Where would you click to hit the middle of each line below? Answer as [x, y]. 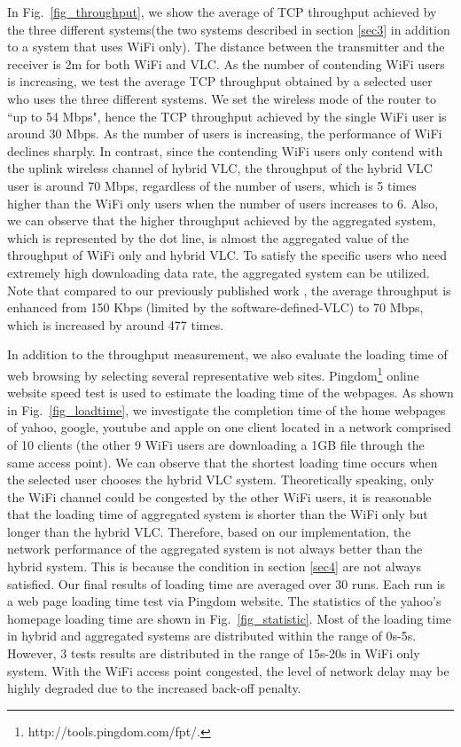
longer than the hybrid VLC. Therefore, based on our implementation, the [209, 531]
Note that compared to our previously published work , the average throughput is [229, 290]
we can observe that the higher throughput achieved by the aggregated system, [222, 220]
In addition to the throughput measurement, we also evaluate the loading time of [227, 354]
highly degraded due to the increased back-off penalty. [154, 688]
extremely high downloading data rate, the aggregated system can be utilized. [219, 272]
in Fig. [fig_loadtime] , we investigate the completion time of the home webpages [227, 409]
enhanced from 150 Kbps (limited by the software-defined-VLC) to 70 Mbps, [215, 307]
